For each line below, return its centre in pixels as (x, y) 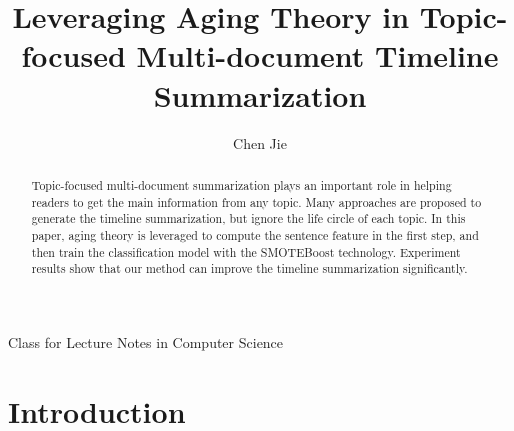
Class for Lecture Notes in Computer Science (146, 341)
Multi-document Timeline (317, 55)
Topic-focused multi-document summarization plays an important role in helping (241, 184)
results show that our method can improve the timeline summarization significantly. (249, 268)
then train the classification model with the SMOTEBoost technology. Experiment (246, 251)
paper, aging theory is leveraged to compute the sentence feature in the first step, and (255, 234)
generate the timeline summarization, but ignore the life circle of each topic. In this (248, 218)
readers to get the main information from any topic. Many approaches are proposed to (256, 201)
